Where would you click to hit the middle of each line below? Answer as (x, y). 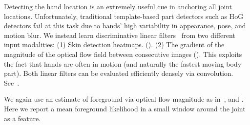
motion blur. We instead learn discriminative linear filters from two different (120, 35)
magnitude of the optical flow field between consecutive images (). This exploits (123, 54)
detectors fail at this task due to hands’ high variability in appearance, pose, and (125, 26)
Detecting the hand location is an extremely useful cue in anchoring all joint (118, 6)
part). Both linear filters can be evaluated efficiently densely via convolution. (119, 73)
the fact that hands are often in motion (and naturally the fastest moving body (123, 63)
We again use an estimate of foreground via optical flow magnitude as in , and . (124, 99)
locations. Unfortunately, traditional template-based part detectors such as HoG (124, 16)
